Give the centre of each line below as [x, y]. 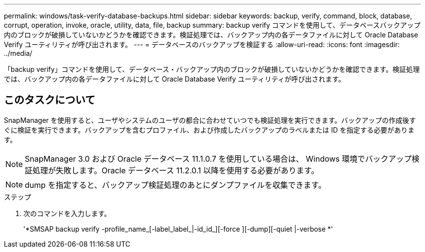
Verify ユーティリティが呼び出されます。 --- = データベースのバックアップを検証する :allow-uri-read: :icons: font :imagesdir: [202, 44]
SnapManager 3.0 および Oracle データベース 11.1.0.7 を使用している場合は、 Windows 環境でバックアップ [218, 159]
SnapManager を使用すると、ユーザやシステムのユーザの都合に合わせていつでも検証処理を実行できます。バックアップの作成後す [210, 120]
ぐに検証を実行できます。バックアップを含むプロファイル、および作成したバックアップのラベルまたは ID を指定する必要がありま [209, 130]
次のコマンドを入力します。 [67, 213]
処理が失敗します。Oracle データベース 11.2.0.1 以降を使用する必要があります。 [176, 170]
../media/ [18, 53]
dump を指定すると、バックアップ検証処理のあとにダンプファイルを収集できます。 [175, 185]
